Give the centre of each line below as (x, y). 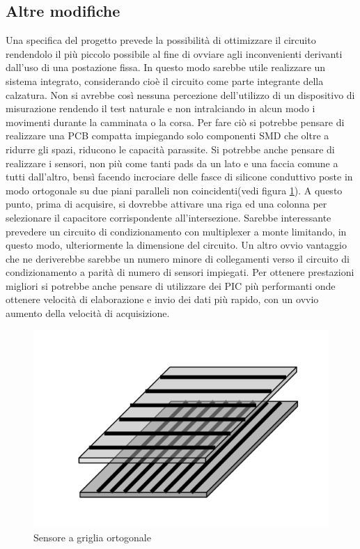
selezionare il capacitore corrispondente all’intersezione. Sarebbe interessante (169, 217)
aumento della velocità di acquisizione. (88, 313)
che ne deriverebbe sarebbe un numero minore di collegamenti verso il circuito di (178, 258)
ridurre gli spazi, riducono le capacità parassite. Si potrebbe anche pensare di (170, 149)
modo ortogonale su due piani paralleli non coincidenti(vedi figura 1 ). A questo (174, 190)
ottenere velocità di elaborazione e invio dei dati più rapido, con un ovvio (162, 299)
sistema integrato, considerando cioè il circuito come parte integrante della (165, 80)
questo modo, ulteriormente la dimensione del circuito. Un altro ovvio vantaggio (176, 245)
